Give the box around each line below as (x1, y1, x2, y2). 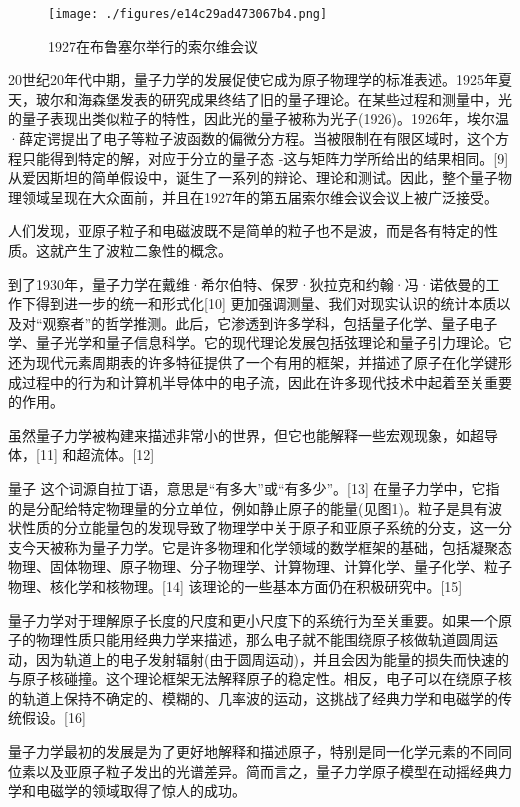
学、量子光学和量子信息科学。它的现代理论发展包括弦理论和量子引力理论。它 (8, 332, 512, 353)
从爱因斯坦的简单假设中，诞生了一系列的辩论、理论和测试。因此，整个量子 (8, 167, 498, 188)
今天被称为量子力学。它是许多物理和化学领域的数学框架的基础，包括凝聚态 (21, 536, 512, 557)
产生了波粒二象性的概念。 (63, 240, 232, 260)
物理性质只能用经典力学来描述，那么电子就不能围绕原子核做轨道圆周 (35, 629, 484, 650)
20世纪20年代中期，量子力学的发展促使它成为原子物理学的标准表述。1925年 (8, 69, 498, 90)
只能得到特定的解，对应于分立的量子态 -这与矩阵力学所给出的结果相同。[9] (21, 147, 509, 168)
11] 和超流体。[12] (39, 444, 155, 465)
